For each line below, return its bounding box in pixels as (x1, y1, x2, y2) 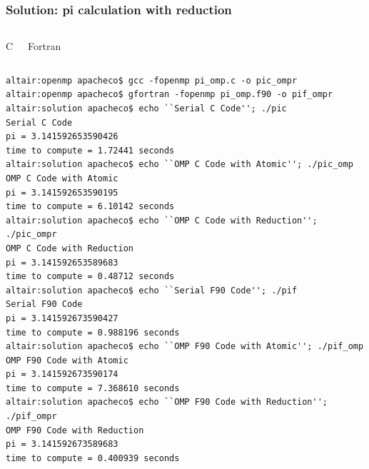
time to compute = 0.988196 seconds (6, 327, 180, 338)
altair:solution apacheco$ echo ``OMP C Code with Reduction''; (6, 215, 318, 226)
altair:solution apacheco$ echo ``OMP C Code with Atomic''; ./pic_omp (6, 159, 353, 170)
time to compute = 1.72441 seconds (6, 145, 175, 156)
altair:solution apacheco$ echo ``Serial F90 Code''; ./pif (6, 285, 298, 296)
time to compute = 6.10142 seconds (6, 201, 175, 212)
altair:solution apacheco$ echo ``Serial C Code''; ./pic (6, 104, 287, 114)
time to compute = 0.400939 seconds (6, 453, 180, 463)
